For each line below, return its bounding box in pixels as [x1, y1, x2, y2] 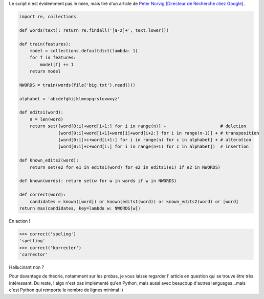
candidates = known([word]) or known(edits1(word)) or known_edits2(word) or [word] [29, 199, 239, 204]
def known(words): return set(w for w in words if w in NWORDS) [19, 178, 177, 184]
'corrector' [19, 252, 48, 257]
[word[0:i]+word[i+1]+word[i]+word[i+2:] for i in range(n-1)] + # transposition [58, 130, 259, 136]
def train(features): [19, 41, 71, 46]
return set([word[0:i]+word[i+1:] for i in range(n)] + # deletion [29, 123, 246, 129]
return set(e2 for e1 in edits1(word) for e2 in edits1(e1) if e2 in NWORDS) [29, 164, 221, 170]
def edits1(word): [19, 110, 64, 115]
